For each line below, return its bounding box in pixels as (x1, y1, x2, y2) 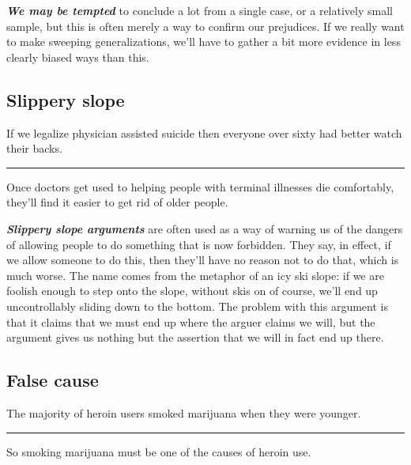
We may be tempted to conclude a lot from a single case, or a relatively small (6, 2, 393, 18)
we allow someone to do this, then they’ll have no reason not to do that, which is (6, 251, 399, 268)
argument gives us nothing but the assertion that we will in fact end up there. (6, 329, 384, 346)
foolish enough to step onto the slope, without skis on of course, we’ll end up (6, 282, 378, 299)
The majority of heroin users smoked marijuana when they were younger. (6, 404, 361, 421)
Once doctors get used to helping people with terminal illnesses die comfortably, (6, 178, 394, 195)
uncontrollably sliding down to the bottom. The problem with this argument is (6, 297, 388, 314)
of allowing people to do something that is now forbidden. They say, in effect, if (6, 236, 391, 252)
